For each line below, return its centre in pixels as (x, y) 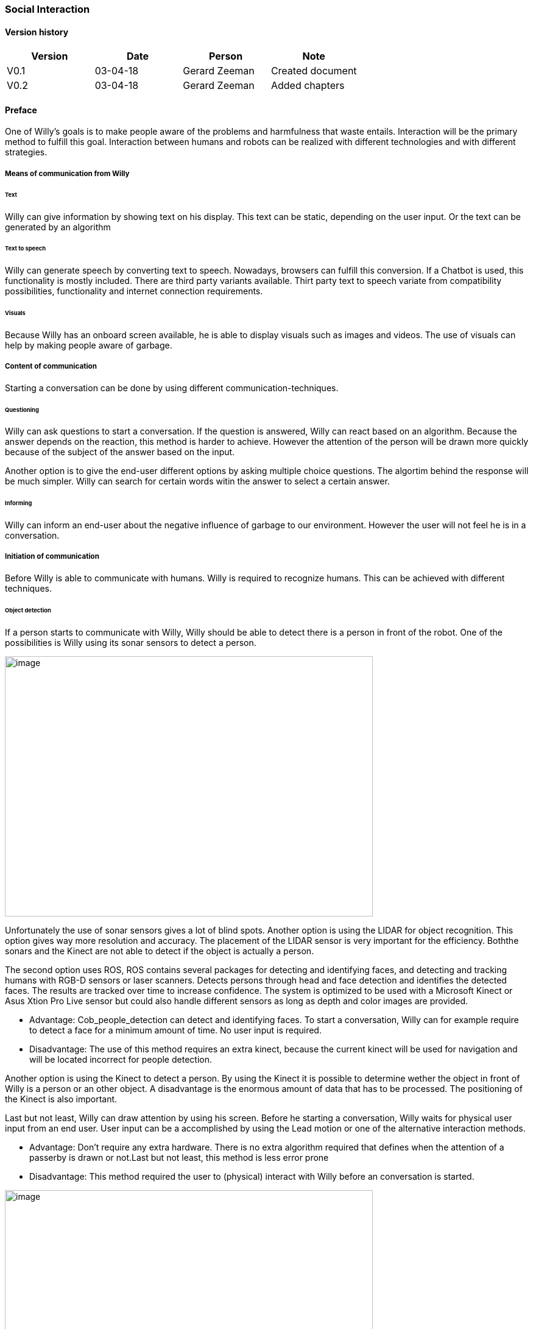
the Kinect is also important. (61, 1099)
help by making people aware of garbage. (89, 345)
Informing (19, 503)
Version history (37, 32)
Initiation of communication (52, 557)
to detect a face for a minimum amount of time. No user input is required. (175, 1030)
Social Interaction (48, 9)
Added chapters (308, 86)
